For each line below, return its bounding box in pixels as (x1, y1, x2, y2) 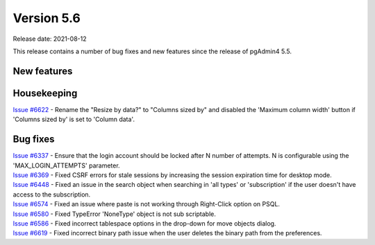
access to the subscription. (12, 190, 91, 199)
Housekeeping (12, 87, 78, 99)
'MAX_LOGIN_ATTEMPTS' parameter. (12, 161, 121, 170)
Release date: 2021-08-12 (12, 35, 87, 43)
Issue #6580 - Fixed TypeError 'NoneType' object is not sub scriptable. (12, 210, 217, 218)
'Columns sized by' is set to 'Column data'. (12, 115, 135, 124)
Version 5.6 (12, 10, 81, 26)
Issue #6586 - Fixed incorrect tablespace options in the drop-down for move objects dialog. (12, 219, 276, 228)
